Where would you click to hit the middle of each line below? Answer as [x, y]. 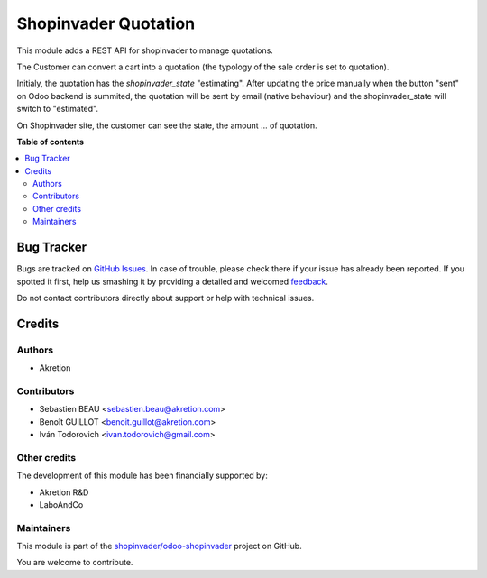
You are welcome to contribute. [75, 563]
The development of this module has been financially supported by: [142, 476]
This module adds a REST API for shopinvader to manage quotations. [145, 50]
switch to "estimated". [58, 109]
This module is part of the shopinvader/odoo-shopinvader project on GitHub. [159, 546]
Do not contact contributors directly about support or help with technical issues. [165, 298]
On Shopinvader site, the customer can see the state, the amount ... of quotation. [167, 125]
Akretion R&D [64, 492]
